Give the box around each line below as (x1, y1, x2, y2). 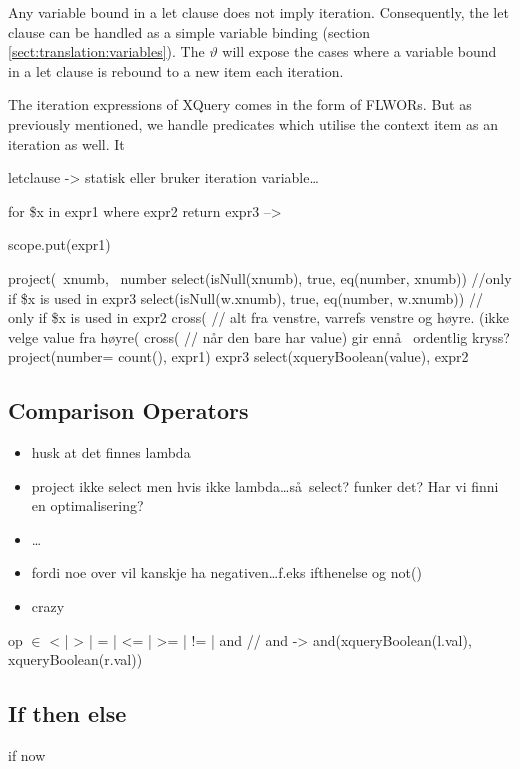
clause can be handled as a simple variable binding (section (8, 21, 371, 42)
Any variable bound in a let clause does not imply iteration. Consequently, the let (8, 2, 509, 22)
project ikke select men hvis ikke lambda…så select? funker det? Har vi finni (31, 475, 499, 496)
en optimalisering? (31, 495, 144, 516)
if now (8, 745, 46, 766)
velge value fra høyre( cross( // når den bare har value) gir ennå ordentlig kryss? (8, 326, 510, 347)
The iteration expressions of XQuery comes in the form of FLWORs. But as (8, 94, 472, 115)
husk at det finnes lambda (31, 442, 191, 463)
